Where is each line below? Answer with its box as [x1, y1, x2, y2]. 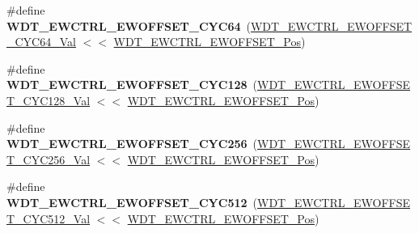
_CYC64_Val [6, 33, 76, 50]
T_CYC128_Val [6, 91, 91, 108]
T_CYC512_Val [6, 210, 91, 227]
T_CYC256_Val [6, 150, 91, 167]
